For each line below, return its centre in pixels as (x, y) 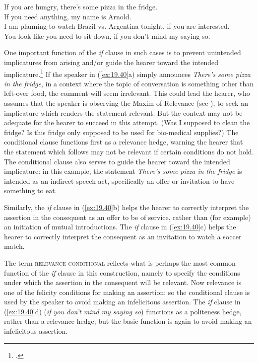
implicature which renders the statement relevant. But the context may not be (123, 112)
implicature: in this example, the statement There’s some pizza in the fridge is (123, 171)
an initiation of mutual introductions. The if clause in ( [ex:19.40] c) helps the (120, 227)
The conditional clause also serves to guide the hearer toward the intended (117, 161)
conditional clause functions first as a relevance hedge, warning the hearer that (124, 142)
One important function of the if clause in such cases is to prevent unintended (123, 52)
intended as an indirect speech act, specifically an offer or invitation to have (119, 181)
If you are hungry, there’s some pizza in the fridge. (81, 6)
